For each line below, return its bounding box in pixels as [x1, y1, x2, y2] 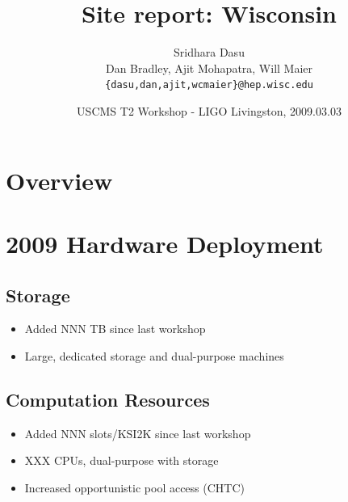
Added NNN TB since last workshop [24, 320, 206, 337]
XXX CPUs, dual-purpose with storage [24, 452, 219, 469]
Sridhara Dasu [174, 44, 245, 61]
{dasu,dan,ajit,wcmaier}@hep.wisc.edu [105, 79, 313, 91]
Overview [6, 163, 113, 196]
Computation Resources [6, 386, 210, 411]
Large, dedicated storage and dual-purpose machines [24, 347, 284, 364]
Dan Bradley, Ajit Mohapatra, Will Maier [105, 59, 313, 76]
